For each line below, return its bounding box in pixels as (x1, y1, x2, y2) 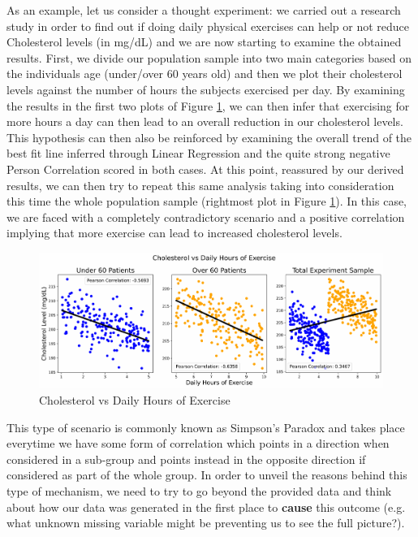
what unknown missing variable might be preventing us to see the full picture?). (6, 514, 405, 531)
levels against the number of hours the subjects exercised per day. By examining (6, 80, 405, 97)
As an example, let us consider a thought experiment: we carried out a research (6, 2, 401, 18)
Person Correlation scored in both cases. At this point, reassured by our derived (6, 160, 404, 177)
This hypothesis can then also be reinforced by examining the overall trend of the (6, 128, 412, 145)
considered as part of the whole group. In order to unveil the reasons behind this (6, 466, 407, 483)
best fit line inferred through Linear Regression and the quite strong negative (6, 145, 390, 162)
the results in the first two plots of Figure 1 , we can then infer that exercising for (6, 97, 410, 114)
